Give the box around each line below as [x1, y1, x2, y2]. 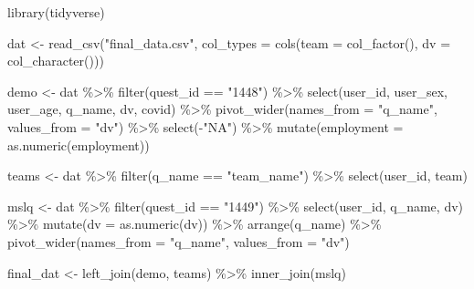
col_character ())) [7, 51, 104, 70]
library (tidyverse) [7, 3, 105, 21]
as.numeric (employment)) [7, 135, 150, 154]
